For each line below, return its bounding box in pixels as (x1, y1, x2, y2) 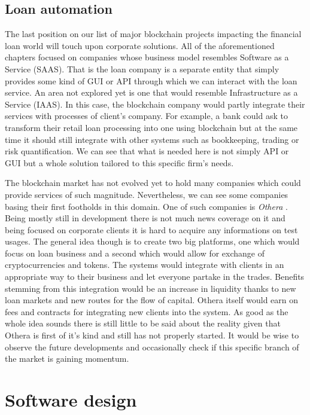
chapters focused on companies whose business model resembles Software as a (5, 51, 289, 63)
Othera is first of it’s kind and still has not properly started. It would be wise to (5, 329, 299, 341)
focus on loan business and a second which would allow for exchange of (5, 246, 265, 259)
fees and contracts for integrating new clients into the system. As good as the (5, 305, 288, 318)
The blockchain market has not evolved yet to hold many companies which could (5, 176, 301, 189)
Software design (5, 387, 137, 412)
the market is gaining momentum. (5, 352, 129, 365)
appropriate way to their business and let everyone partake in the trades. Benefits (5, 270, 305, 283)
